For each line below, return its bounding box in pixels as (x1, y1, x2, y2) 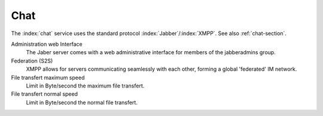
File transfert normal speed (11, 90, 78, 98)
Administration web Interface (11, 40, 83, 48)
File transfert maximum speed (11, 74, 85, 81)
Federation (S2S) (11, 57, 53, 64)
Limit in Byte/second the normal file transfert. (26, 99, 138, 106)
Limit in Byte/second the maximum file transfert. (26, 82, 145, 89)
